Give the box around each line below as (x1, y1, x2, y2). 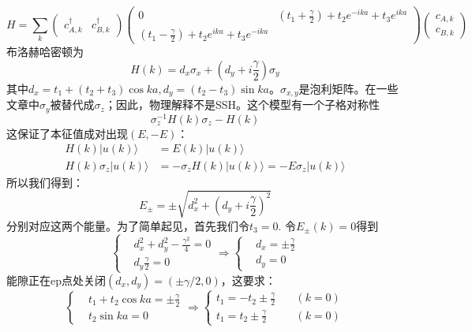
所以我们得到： (6, 173, 84, 190)
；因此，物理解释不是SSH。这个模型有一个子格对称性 (104, 96, 380, 113)
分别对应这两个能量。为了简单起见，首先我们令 (6, 217, 249, 233)
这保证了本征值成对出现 (6, 125, 128, 141)
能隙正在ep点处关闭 (6, 271, 106, 288)
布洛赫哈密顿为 (6, 43, 84, 60)
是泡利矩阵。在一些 (298, 80, 399, 96)
